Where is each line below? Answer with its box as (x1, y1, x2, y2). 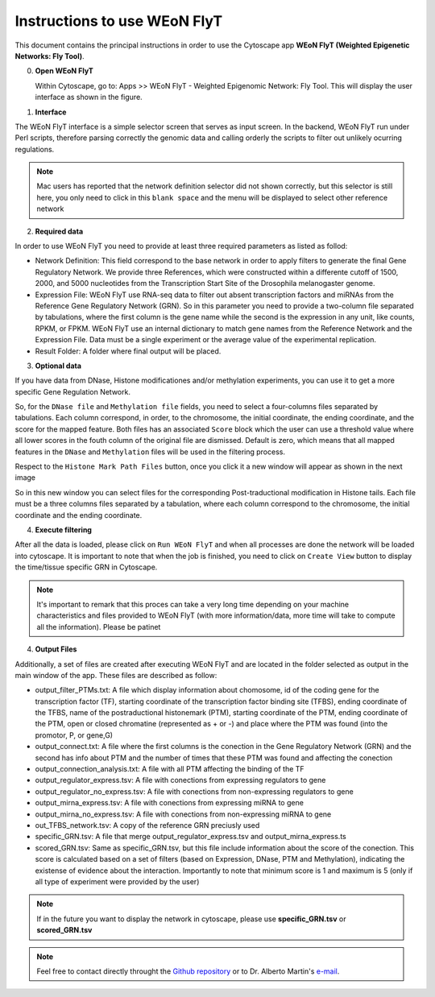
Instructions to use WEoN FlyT (14, 12, 223, 30)
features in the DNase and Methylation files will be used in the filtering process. (14, 447, 286, 457)
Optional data (35, 361, 82, 370)
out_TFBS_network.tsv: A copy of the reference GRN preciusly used (35, 820, 260, 829)
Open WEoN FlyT (35, 66, 94, 76)
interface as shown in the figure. (35, 93, 143, 102)
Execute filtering (35, 525, 93, 535)
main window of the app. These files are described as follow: (14, 670, 217, 680)
